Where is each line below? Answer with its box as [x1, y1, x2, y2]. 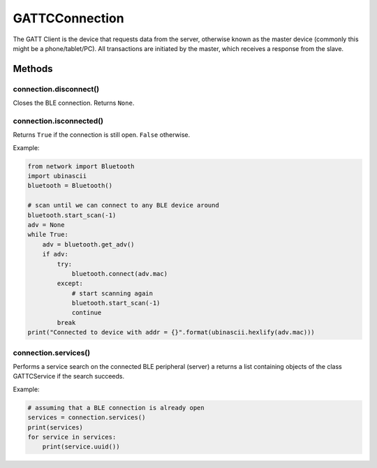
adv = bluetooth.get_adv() [42, 240, 135, 248]
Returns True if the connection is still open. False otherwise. [13, 131, 191, 139]
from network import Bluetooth [27, 162, 135, 170]
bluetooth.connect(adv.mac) [71, 270, 168, 277]
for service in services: [27, 433, 117, 441]
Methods [13, 63, 53, 75]
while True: [27, 231, 69, 239]
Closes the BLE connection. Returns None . [13, 98, 135, 108]
